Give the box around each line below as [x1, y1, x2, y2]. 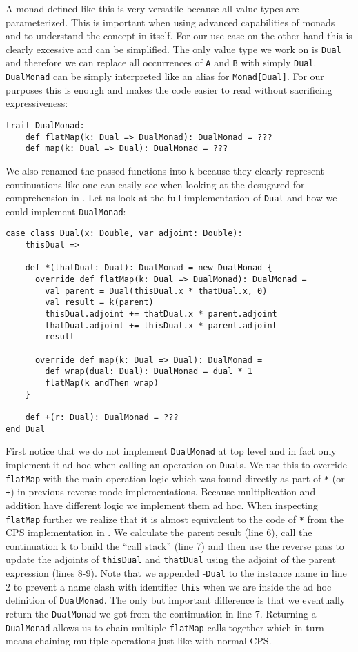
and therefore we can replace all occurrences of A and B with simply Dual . [6, 55, 317, 70]
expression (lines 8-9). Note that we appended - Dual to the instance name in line [6, 566, 347, 580]
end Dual [6, 424, 46, 434]
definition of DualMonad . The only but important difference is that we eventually [6, 593, 346, 607]
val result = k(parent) [45, 297, 154, 308]
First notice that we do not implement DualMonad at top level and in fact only [6, 444, 337, 458]
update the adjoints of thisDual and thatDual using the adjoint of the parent [6, 552, 336, 566]
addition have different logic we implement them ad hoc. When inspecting [6, 497, 318, 512]
